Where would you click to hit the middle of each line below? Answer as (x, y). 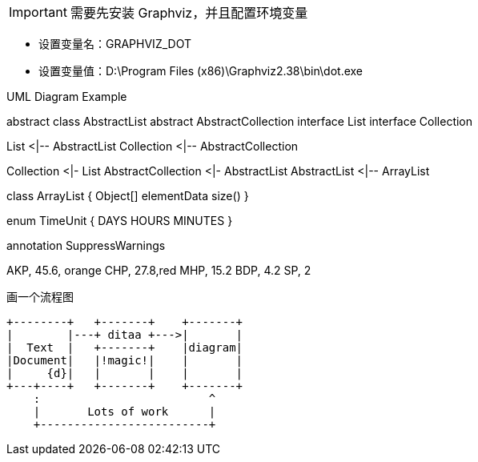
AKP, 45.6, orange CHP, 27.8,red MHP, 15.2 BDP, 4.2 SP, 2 (159, 270)
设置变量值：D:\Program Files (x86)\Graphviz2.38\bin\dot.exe (201, 71)
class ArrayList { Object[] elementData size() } (128, 196)
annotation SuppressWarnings (86, 245)
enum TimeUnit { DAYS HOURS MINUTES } (120, 221)
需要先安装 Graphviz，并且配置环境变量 (189, 13)
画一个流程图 (40, 297)
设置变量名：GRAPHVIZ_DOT (115, 44)
